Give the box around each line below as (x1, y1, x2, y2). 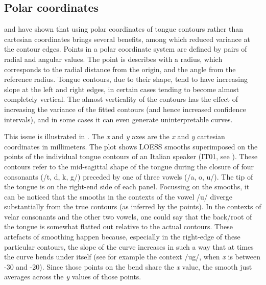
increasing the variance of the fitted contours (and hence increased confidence (4, 103, 246, 114)
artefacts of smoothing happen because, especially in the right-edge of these (4, 231, 240, 242)
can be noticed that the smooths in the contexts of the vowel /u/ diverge (4, 191, 233, 202)
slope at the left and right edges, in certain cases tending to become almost (4, 83, 239, 94)
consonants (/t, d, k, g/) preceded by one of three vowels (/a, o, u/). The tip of (4, 171, 253, 182)
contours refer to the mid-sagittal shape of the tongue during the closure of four (4, 161, 254, 171)
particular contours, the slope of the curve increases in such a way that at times (4, 241, 254, 252)
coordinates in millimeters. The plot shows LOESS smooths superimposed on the (4, 141, 258, 151)
